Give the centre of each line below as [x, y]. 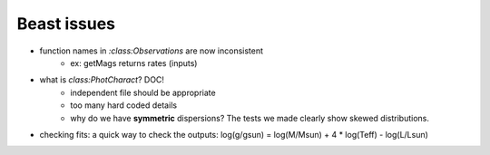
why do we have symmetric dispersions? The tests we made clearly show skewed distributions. [250, 118]
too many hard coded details [123, 105]
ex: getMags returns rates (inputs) [134, 63]
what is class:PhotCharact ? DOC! [102, 80]
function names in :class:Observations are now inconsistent [151, 51]
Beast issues [66, 24]
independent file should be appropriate [143, 92]
